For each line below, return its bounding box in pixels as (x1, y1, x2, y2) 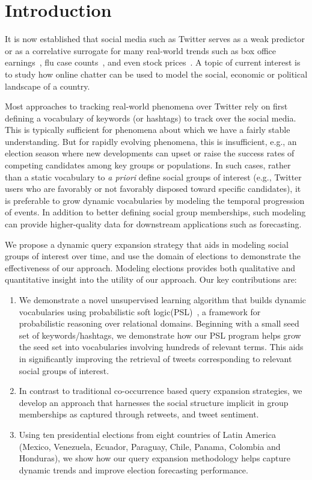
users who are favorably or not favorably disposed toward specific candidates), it (5, 182, 301, 195)
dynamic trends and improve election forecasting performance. (19, 463, 248, 476)
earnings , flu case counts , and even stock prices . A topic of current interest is (5, 56, 301, 69)
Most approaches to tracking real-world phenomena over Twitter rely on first (5, 100, 288, 112)
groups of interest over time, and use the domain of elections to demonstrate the (5, 250, 301, 262)
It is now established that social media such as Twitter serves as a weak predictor (5, 32, 305, 45)
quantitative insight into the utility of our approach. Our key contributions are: (5, 273, 297, 286)
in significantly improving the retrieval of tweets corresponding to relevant (19, 352, 292, 365)
